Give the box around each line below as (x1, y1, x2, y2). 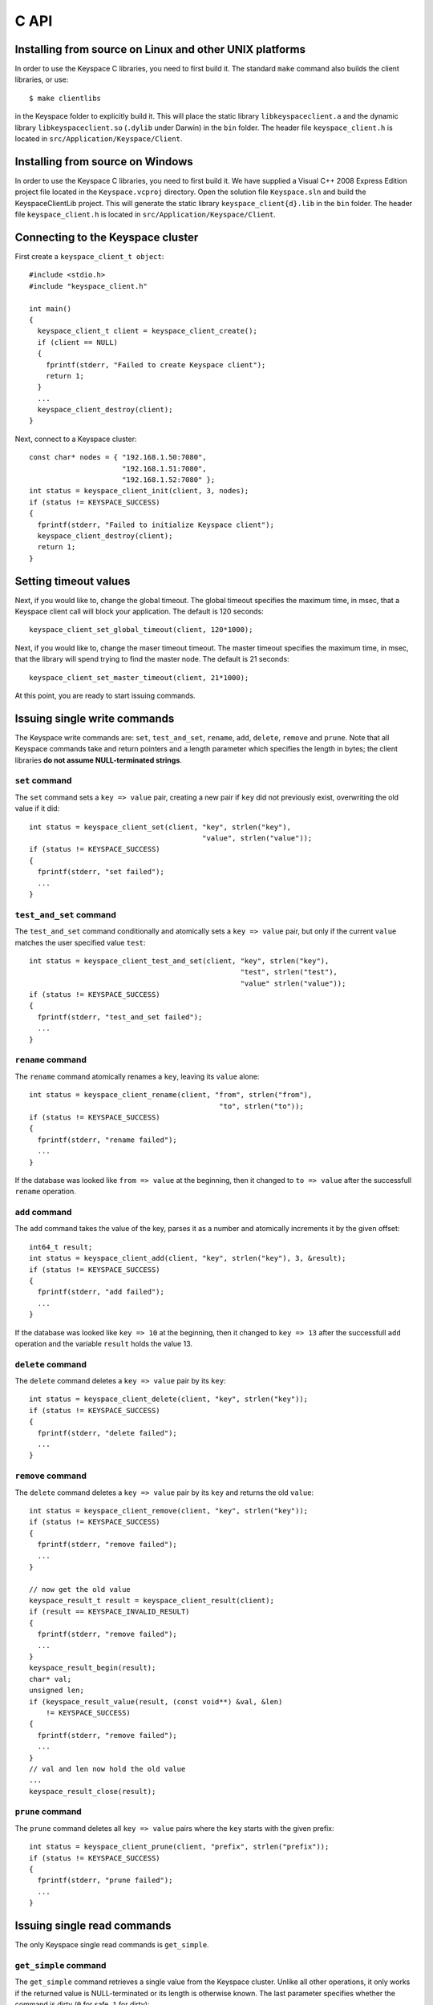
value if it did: (14, 804, 60, 813)
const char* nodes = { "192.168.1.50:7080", (29, 453, 208, 462)
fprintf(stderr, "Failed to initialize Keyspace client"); (37, 520, 274, 529)
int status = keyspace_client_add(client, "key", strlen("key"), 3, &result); (29, 1254, 346, 1263)
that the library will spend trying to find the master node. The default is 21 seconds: (14, 654, 289, 664)
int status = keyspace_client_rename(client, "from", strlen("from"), (29, 1091, 313, 1100)
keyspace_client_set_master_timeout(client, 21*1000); (29, 673, 249, 682)
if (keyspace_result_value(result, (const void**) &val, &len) (29, 1697, 283, 1706)
